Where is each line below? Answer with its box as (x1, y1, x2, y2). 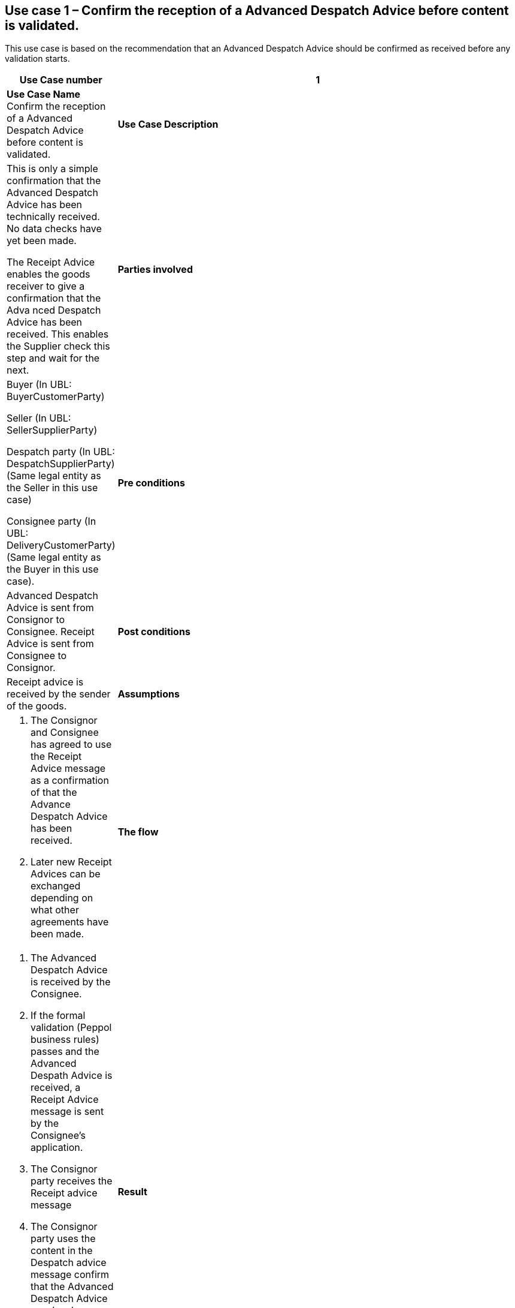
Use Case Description (117, 118, 219, 131)
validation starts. (5, 53, 70, 64)
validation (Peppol (31, 1021, 112, 1034)
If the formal (31, 1009, 86, 1022)
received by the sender (7, 688, 111, 700)
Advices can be (31, 868, 101, 880)
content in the (31, 1244, 93, 1257)
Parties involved (117, 263, 193, 276)
